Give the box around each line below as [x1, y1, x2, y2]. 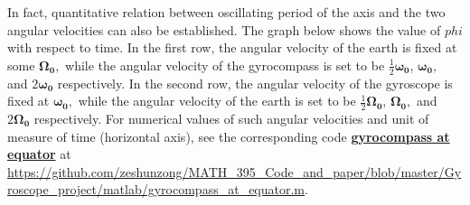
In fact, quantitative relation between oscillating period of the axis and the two [7, 3, 446, 21]
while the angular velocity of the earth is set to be [78, 91, 356, 110]
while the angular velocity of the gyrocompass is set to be [65, 55, 385, 74]
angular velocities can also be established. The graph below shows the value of [7, 20, 441, 39]
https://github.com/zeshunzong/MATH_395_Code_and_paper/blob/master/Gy [7, 162, 462, 181]
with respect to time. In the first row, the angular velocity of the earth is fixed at [7, 38, 457, 57]
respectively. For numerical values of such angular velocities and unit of [33, 109, 429, 128]
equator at [7, 144, 71, 163]
